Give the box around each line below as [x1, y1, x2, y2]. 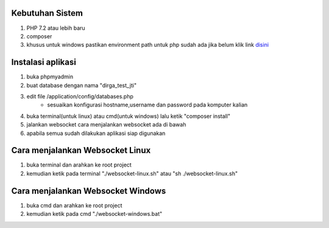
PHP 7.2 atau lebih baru [26, 24, 85, 32]
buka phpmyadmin [26, 73, 73, 80]
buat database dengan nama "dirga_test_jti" [26, 81, 137, 89]
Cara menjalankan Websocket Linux [11, 145, 151, 156]
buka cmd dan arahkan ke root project [26, 201, 122, 209]
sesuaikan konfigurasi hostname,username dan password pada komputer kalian [47, 101, 248, 109]
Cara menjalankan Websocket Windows [11, 185, 166, 196]
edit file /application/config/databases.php [26, 92, 133, 100]
